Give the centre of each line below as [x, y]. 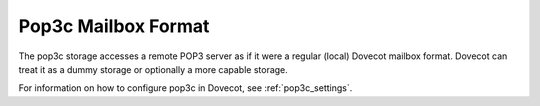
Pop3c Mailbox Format [114, 26]
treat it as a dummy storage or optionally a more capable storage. [153, 69]
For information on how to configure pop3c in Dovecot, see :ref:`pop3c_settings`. [185, 88]
